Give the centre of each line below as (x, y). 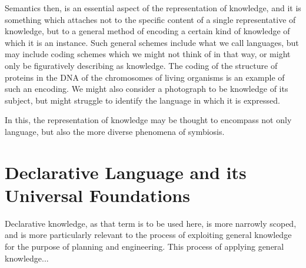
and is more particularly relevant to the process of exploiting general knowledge (148, 235)
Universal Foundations (97, 195)
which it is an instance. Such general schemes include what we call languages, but (152, 42)
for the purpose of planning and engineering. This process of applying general (144, 247)
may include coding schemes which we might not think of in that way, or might (148, 54)
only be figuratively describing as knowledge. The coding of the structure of (141, 65)
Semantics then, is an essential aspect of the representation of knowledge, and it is (153, 8)
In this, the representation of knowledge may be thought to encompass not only (148, 120)
